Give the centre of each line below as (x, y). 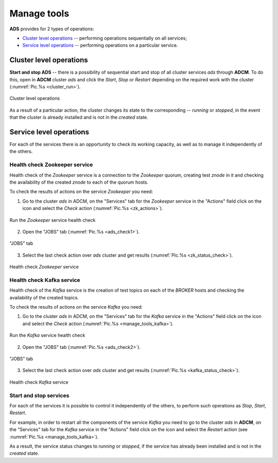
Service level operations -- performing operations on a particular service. (100, 45)
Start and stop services (39, 395)
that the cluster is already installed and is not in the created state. (79, 117)
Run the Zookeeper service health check (53, 220)
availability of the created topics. (44, 297)
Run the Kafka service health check (47, 335)
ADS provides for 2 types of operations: (52, 29)
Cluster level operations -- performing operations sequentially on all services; (105, 38)
